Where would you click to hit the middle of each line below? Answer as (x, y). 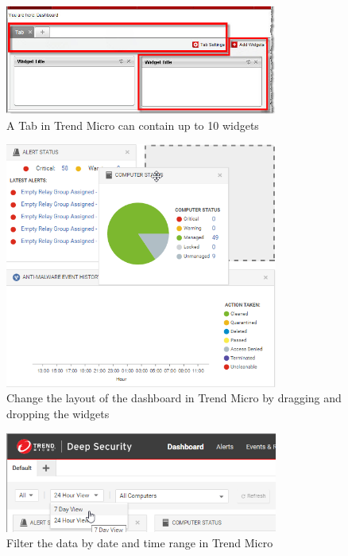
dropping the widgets (58, 413)
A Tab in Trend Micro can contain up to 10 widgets (133, 125)
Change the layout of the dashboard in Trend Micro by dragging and (174, 398)
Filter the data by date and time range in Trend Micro (140, 543)
